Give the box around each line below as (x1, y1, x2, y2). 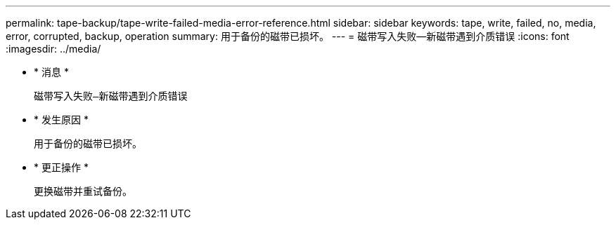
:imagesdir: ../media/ (6, 43, 101, 55)
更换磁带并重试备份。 (34, 185, 132, 197)
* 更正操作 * (34, 161, 89, 173)
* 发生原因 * (34, 114, 89, 125)
